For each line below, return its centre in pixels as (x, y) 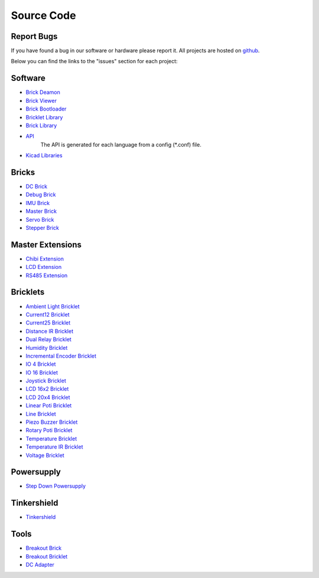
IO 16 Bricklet (42, 372)
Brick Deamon (43, 92)
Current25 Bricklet (48, 323)
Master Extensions (46, 244)
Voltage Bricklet (45, 455)
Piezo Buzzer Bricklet (52, 422)
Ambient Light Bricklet (53, 306)
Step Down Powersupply (56, 486)
